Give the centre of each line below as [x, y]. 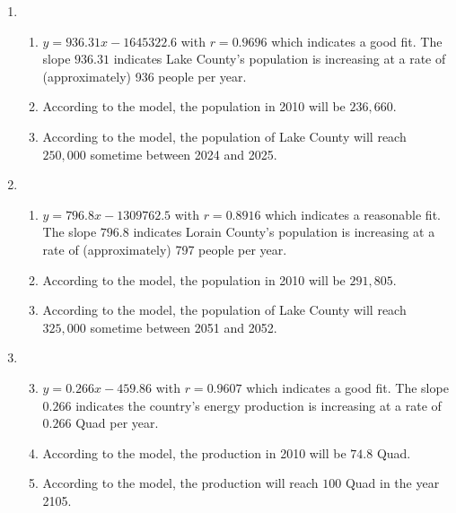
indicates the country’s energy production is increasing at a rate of [259, 405]
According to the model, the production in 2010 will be [194, 452]
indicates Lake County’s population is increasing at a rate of [280, 59]
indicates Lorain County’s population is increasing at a [284, 232]
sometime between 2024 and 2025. [184, 154]
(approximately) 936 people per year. [145, 76]
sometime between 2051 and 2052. [184, 327]
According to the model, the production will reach [180, 483]
